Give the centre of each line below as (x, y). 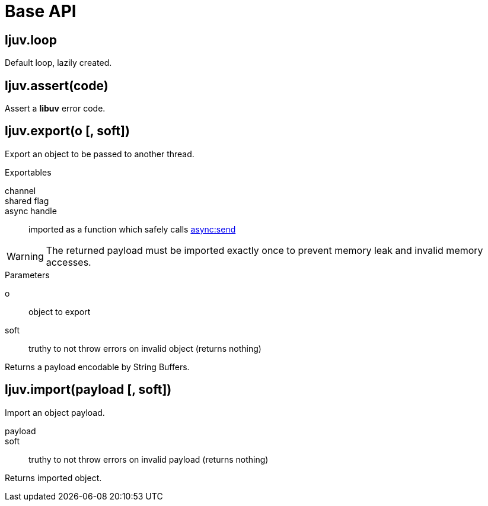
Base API (41, 11)
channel (20, 190)
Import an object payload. (55, 412)
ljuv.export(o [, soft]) (67, 131)
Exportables (28, 172)
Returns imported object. (53, 478)
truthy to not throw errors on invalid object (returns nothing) (145, 348)
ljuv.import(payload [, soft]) (88, 390)
